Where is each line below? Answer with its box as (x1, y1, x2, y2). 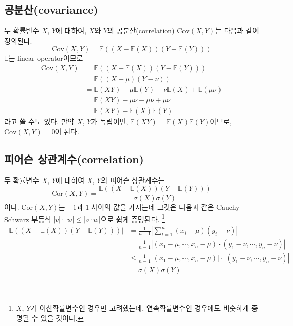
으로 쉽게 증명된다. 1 (100, 212, 165, 224)
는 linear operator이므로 (8, 53, 83, 63)
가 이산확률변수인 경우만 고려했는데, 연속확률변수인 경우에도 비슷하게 (30, 303, 249, 313)
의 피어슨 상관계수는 (101, 174, 165, 185)
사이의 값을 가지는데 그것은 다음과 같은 (91, 202, 214, 212)
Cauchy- (216, 202, 242, 212)
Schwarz (4, 213, 29, 224)
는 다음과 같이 (215, 25, 259, 36)
